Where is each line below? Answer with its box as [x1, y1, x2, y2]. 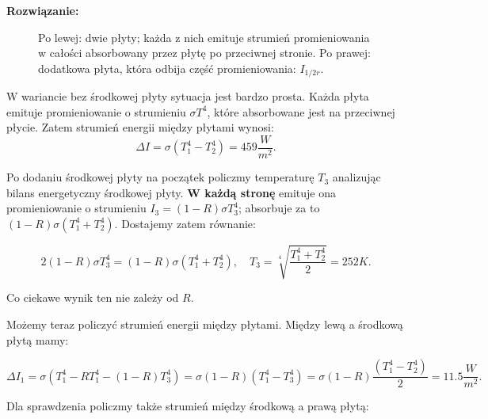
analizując [332, 169, 381, 185]
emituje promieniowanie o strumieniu [6, 103, 186, 120]
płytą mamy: [6, 331, 69, 348]
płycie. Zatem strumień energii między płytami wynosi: [6, 119, 274, 135]
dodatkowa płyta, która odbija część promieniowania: [38, 59, 296, 76]
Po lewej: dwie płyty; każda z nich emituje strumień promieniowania [38, 29, 370, 45]
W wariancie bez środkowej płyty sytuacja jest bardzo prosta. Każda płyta [6, 88, 369, 105]
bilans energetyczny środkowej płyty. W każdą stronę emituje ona [6, 184, 337, 200]
